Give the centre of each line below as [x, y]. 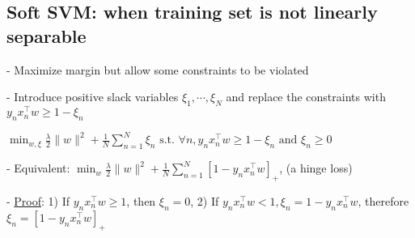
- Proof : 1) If [38, 200]
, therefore [383, 200]
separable [47, 35]
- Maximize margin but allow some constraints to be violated [158, 69]
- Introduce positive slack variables [93, 97]
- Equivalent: [38, 168]
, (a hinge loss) [316, 168]
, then [141, 200]
